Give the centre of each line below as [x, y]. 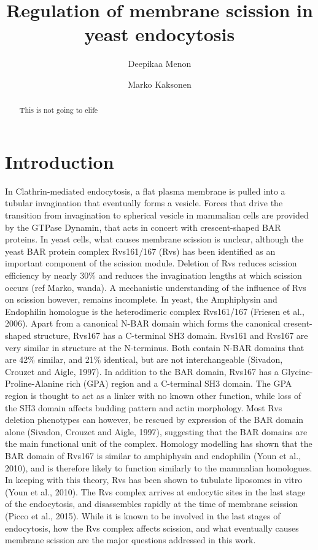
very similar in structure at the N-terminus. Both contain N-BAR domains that [155, 347]
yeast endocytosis [160, 34]
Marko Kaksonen [160, 84]
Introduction [60, 161]
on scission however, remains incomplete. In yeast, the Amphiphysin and [141, 299]
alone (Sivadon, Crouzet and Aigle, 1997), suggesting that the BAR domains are [156, 431]
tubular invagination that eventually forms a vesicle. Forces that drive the [144, 203]
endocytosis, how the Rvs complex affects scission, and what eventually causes [152, 528]
